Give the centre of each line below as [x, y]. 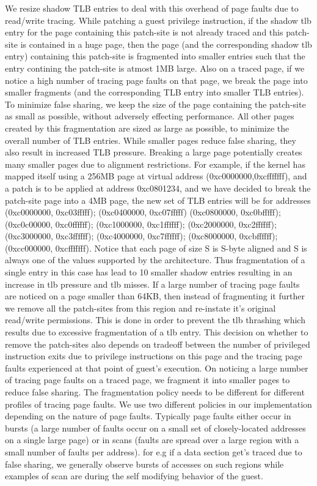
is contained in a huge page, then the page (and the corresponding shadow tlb [166, 44]
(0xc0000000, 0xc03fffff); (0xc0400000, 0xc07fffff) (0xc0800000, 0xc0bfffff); [143, 212]
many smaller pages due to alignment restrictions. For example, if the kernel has [155, 164]
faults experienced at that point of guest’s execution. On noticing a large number [157, 368]
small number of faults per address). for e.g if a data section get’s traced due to [154, 451]
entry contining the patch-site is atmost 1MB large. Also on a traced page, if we [155, 68]
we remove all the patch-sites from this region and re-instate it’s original [140, 308]
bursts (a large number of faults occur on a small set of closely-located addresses [155, 428]
